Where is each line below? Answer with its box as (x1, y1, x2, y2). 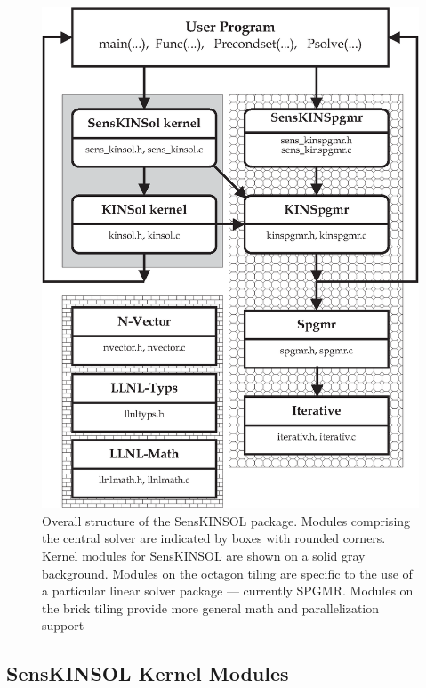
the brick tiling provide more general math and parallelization (42, 598, 380, 617)
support (42, 616, 84, 635)
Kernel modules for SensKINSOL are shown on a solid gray (42, 546, 366, 564)
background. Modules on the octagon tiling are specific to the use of (42, 563, 413, 582)
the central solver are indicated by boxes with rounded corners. (42, 529, 386, 547)
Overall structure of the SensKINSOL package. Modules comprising (42, 511, 411, 530)
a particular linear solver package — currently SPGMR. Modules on (42, 581, 414, 600)
